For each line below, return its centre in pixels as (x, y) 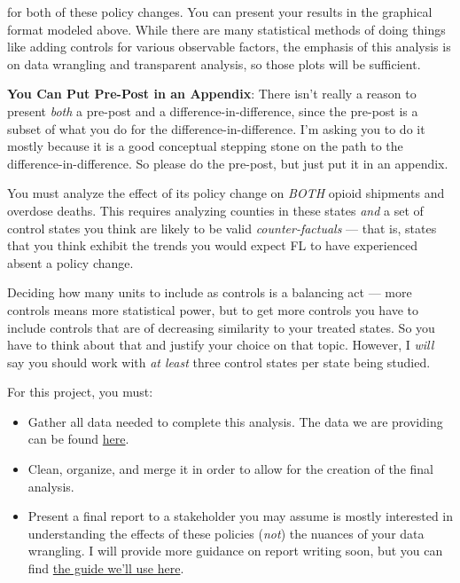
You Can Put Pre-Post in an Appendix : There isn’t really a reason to (212, 94)
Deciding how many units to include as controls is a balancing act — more (210, 292)
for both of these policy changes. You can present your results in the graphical (220, 12)
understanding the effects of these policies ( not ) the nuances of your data (226, 533)
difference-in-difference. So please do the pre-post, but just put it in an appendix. (228, 163)
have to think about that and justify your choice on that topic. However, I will (221, 345)
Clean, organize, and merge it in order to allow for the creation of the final (230, 469)
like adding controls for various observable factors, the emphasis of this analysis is (229, 47)
